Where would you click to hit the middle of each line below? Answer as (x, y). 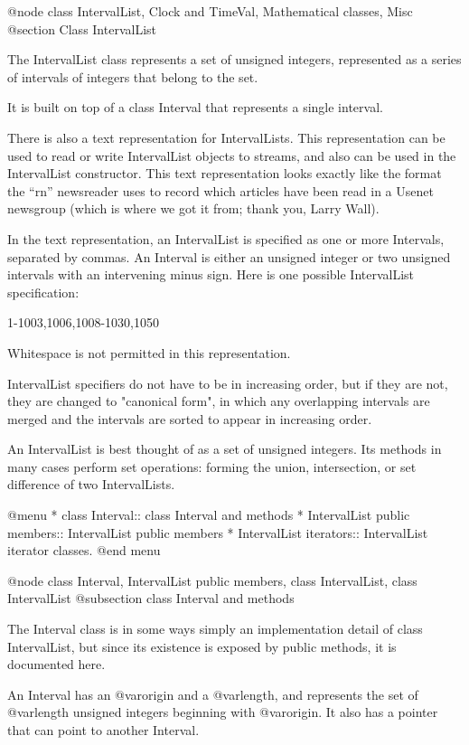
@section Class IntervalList (82, 28)
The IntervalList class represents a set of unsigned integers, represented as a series (234, 59)
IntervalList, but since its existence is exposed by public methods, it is (202, 646)
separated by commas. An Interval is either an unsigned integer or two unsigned (229, 256)
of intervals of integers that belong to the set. (133, 76)
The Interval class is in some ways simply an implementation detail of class (215, 629)
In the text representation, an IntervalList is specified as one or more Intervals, (226, 238)
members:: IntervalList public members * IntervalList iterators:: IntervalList (218, 532)
